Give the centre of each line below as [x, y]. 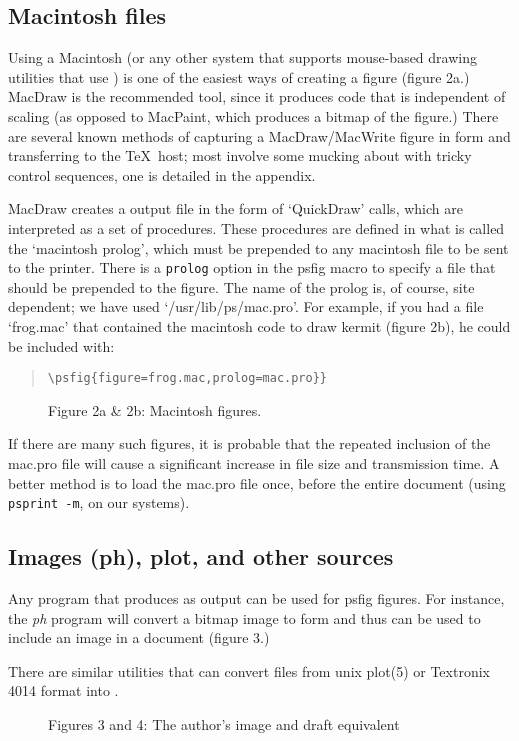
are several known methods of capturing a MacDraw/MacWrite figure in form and [259, 135]
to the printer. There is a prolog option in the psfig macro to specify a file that [252, 267]
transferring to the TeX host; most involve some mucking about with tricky [240, 155]
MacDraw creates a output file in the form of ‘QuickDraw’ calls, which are [235, 208]
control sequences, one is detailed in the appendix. [162, 174]
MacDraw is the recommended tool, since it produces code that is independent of [257, 96]
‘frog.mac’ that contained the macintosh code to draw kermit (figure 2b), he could [259, 325]
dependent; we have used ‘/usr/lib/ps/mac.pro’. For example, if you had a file [246, 306]
